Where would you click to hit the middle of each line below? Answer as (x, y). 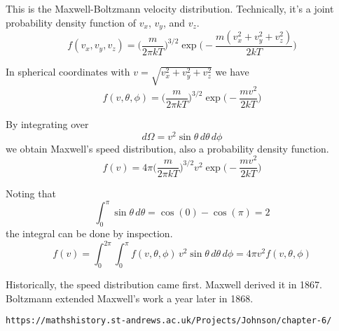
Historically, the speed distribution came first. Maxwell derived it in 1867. (164, 284)
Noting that (31, 193)
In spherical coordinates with (68, 72)
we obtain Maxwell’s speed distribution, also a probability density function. (167, 148)
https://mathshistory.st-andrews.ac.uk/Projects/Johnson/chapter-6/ (169, 321)
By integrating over (47, 124)
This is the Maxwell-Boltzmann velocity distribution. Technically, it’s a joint (170, 8)
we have (232, 72)
